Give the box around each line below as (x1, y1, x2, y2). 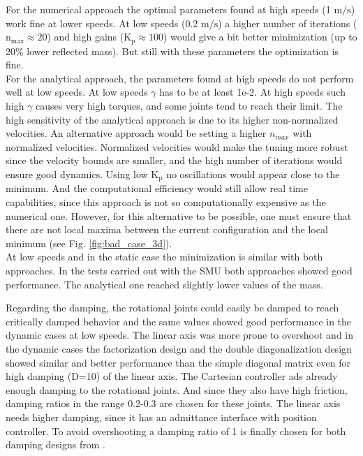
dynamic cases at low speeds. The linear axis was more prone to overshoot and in (6, 328, 354, 342)
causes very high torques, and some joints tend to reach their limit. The (36, 98, 343, 113)
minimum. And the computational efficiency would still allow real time (6, 181, 308, 196)
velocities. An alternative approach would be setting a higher (6, 126, 267, 140)
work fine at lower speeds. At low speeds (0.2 (6, 15, 198, 30)
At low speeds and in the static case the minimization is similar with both (6, 249, 323, 264)
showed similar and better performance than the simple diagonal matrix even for (6, 355, 350, 369)
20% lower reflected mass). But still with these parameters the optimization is (6, 43, 339, 58)
